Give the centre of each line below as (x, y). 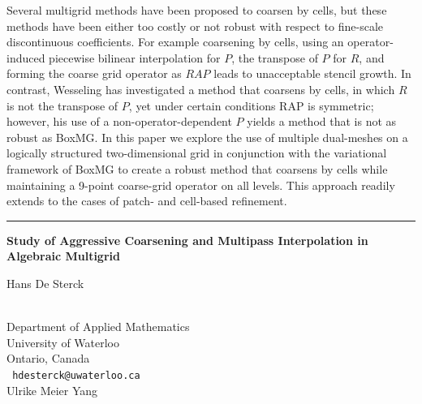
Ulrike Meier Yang (52, 390)
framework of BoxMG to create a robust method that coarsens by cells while (197, 168)
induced (26, 57)
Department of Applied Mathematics (98, 327)
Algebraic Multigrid (63, 256)
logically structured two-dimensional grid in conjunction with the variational (197, 153)
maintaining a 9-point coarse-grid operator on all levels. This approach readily (201, 185)
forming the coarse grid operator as (94, 73)
